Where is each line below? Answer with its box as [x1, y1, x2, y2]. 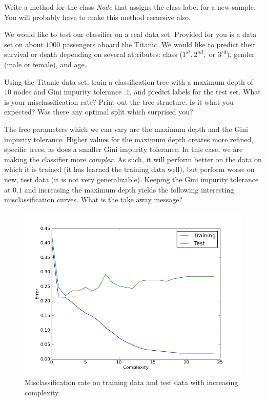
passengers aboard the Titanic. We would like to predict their [63, 39, 256, 49]
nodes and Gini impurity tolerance [13, 86, 122, 97]
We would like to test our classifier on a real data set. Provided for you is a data [4, 29, 257, 40]
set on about [4, 39, 44, 49]
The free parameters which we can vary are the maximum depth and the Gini [4, 123, 248, 134]
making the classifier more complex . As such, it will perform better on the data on [4, 154, 262, 164]
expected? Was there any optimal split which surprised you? [4, 106, 193, 117]
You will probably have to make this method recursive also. [4, 11, 191, 22]
